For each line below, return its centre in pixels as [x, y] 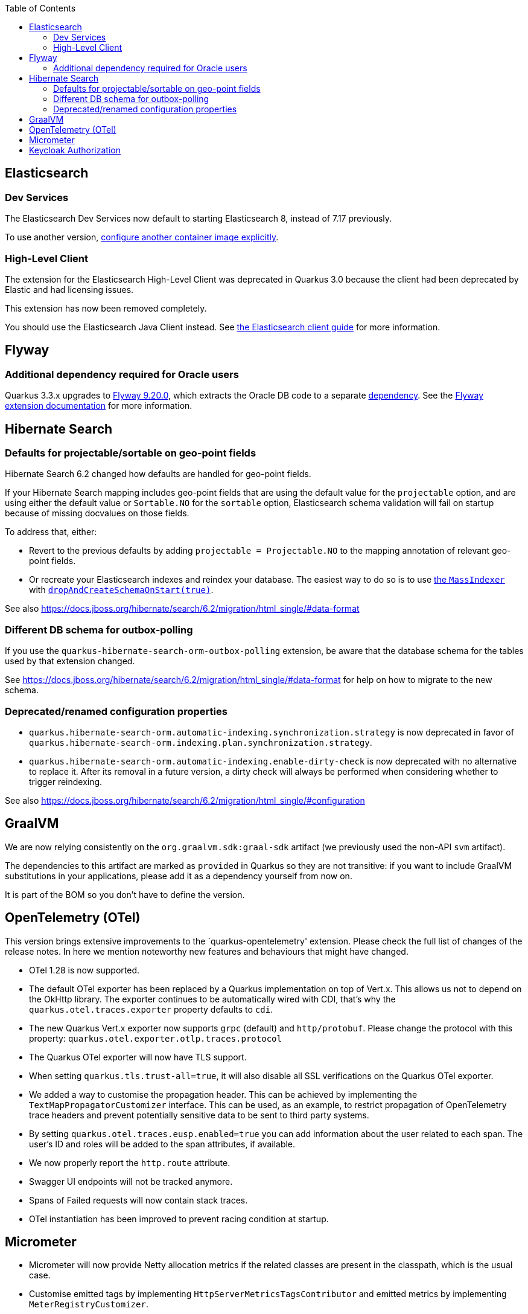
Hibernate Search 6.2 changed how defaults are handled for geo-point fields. [158, 474]
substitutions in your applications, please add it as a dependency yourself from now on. [179, 876]
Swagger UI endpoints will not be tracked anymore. [131, 1181]
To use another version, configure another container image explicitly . [142, 237]
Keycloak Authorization [75, 150]
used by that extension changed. [70, 661]
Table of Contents [40, 8]
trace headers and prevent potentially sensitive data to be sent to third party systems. [199, 1115]
